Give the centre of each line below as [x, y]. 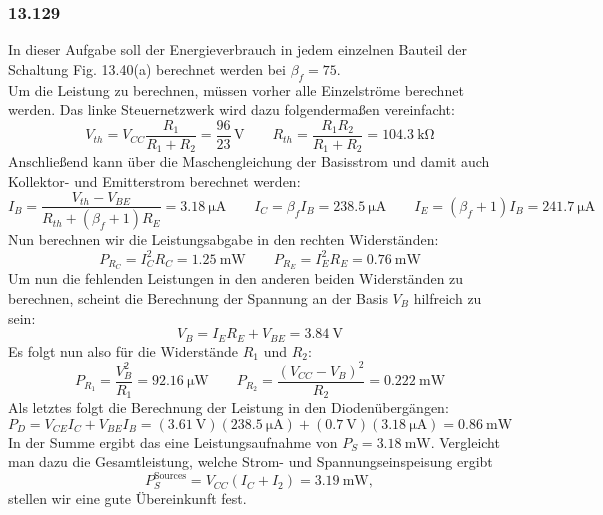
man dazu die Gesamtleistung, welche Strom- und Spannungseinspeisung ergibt [250, 461]
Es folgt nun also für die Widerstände [123, 350]
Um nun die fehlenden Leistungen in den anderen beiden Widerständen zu [236, 278]
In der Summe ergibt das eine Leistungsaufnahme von [173, 441]
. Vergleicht [465, 441]
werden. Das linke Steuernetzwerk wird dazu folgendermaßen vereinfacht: [231, 109]
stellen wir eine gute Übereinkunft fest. [127, 498]
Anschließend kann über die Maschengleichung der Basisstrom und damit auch [249, 161]
